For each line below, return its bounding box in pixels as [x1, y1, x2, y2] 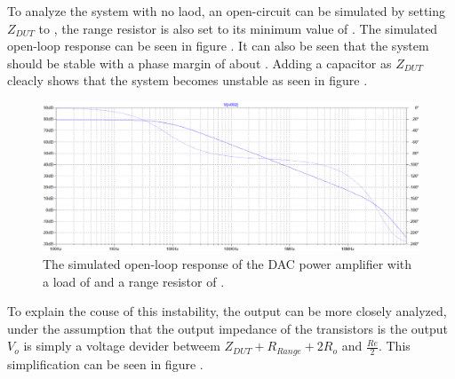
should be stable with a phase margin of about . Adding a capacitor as [7, 53, 392, 72]
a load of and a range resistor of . [43, 272, 225, 290]
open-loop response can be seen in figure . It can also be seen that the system [7, 36, 429, 55]
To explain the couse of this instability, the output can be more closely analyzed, [7, 302, 447, 320]
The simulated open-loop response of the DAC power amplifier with [43, 255, 412, 273]
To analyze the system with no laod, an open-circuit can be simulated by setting [7, 2, 446, 20]
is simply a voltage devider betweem [23, 336, 220, 355]
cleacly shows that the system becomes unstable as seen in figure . [7, 71, 368, 90]
